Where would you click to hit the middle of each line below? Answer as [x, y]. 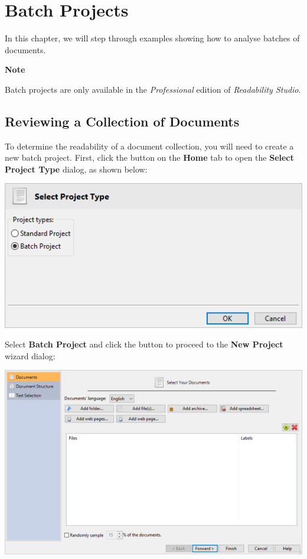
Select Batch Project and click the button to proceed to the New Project [144, 344]
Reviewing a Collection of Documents [122, 121]
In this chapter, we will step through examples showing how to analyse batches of [152, 38]
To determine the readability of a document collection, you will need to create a [149, 146]
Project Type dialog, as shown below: [76, 169]
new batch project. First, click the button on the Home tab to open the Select [149, 157]
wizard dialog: [30, 355]
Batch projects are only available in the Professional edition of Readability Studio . [153, 89]
